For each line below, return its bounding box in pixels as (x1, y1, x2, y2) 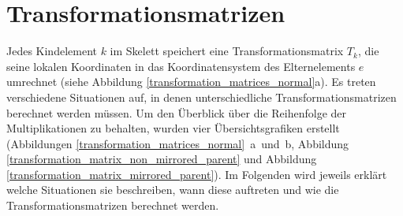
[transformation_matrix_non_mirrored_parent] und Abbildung (6, 151, 317, 167)
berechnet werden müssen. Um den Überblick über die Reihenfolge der (6, 104, 347, 121)
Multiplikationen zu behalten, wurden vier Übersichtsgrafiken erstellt (6, 120, 340, 136)
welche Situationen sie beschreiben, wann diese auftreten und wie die (6, 181, 339, 198)
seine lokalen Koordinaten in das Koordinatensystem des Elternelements (6, 58, 356, 74)
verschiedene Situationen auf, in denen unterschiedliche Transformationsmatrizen (6, 88, 397, 105)
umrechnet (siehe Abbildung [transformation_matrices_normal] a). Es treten (6, 73, 376, 90)
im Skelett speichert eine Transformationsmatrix (110, 43, 344, 59)
